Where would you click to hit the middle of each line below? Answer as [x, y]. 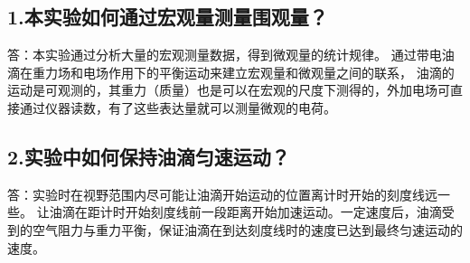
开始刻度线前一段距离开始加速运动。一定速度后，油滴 [283, 212]
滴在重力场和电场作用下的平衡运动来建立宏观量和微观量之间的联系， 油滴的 [231, 72]
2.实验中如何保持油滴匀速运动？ [149, 156]
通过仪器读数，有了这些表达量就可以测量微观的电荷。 [178, 107]
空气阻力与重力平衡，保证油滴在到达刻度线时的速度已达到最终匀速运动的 [247, 229]
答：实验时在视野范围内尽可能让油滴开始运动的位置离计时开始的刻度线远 [222, 194]
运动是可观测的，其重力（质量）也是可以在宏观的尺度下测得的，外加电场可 [229, 90]
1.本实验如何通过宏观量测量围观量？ [168, 17]
